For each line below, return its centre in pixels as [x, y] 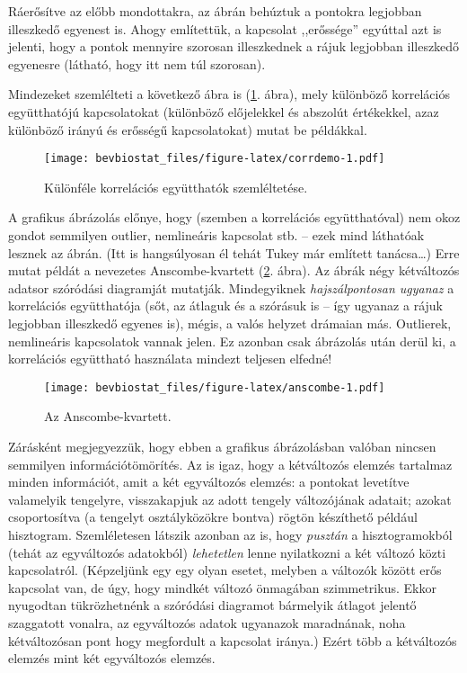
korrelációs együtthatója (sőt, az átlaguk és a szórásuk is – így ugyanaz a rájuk [225, 305]
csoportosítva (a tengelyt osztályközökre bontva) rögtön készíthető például [213, 517]
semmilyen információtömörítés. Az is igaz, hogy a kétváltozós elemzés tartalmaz [230, 464]
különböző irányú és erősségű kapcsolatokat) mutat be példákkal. [188, 129]
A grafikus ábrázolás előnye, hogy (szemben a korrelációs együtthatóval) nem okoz [234, 217]
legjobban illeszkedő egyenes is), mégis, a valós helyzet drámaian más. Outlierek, [230, 323]
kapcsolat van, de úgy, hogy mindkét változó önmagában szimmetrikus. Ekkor [222, 587]
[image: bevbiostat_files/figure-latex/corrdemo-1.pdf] [215, 159]
